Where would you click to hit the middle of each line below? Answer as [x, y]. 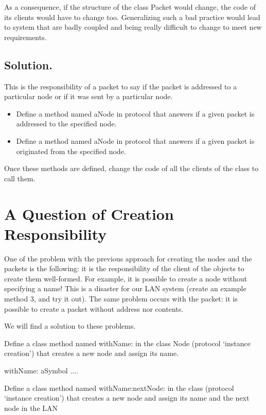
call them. [20, 178]
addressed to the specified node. [66, 124]
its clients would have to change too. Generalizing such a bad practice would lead [132, 17]
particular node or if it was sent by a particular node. [88, 96]
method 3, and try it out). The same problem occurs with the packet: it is [121, 299]
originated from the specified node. [71, 151]
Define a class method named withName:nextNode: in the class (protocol [119, 388]
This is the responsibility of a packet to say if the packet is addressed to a [121, 86]
